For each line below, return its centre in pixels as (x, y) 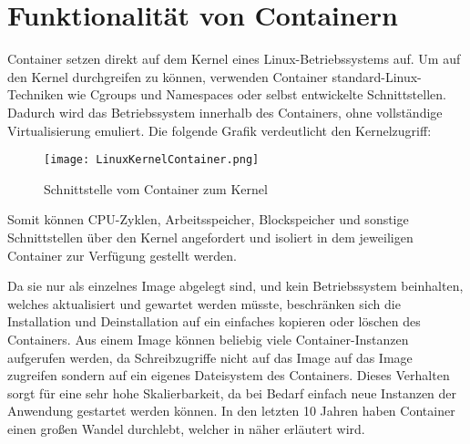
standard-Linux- (377, 76)
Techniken (36, 94)
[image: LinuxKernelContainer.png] (152, 160)
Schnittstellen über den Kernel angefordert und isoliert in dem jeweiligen (210, 237)
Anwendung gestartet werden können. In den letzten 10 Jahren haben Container (231, 411)
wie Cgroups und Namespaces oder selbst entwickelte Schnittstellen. (257, 94)
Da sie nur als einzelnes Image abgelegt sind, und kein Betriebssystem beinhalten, (235, 286)
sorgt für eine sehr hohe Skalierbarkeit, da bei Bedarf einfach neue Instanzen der (232, 392)
